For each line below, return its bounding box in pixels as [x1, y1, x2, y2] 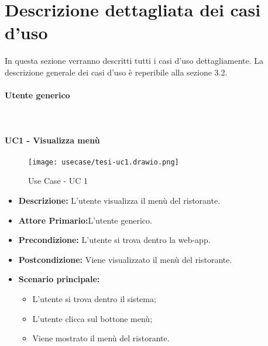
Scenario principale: [18, 273, 100, 285]
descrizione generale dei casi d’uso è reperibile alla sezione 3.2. [5, 66, 228, 78]
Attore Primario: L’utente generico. [18, 214, 152, 226]
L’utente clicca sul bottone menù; [32, 312, 153, 324]
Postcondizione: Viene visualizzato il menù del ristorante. [18, 253, 232, 265]
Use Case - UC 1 [28, 174, 88, 187]
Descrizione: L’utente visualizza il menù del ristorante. [18, 194, 221, 206]
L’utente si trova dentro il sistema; [32, 292, 156, 304]
